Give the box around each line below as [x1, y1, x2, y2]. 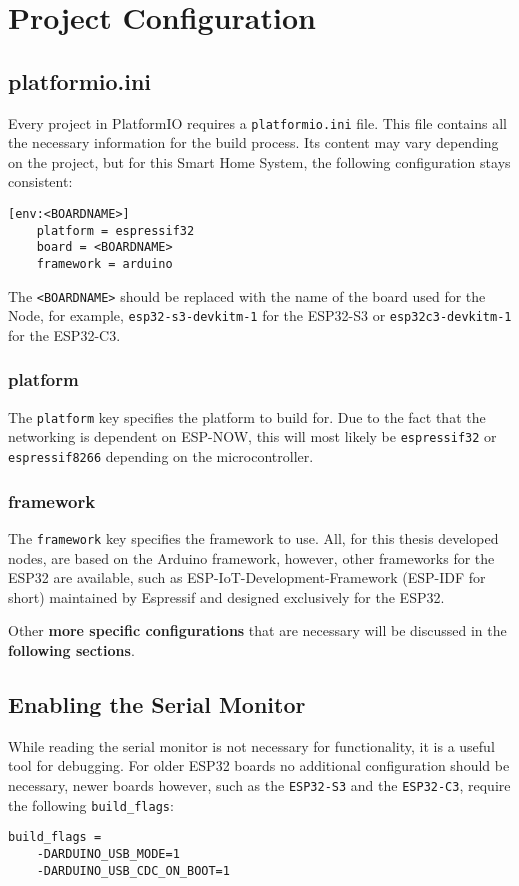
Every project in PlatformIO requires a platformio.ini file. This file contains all [8, 112, 507, 133]
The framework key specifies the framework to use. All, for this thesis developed [8, 527, 499, 548]
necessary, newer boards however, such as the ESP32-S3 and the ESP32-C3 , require [8, 774, 511, 795]
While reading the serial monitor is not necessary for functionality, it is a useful [8, 735, 495, 756]
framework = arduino [36, 256, 173, 271]
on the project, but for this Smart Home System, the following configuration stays [8, 151, 511, 172]
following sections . [8, 639, 135, 660]
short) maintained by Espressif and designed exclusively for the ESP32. [8, 586, 445, 607]
